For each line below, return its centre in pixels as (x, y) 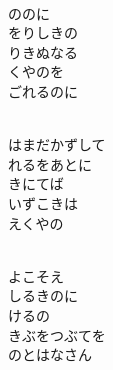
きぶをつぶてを (57, 334)
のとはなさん (50, 354)
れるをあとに (50, 163)
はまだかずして (57, 144)
